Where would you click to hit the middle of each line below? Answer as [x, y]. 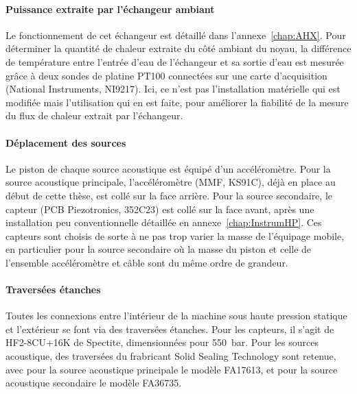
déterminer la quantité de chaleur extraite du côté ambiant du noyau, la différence [178, 48]
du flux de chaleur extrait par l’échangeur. [94, 115]
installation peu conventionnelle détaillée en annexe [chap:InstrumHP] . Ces [164, 222]
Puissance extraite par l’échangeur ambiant [110, 9]
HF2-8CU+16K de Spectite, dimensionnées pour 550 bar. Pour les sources [162, 342]
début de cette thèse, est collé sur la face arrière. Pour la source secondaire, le [169, 195]
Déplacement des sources [66, 142]
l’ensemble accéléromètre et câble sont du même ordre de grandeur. [147, 262]
